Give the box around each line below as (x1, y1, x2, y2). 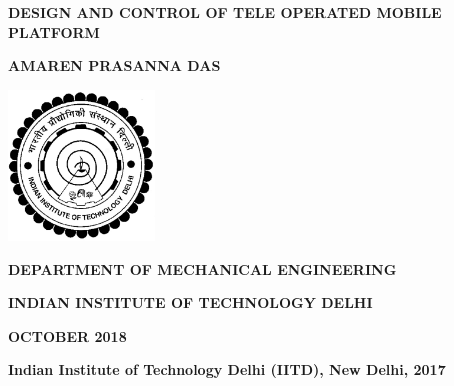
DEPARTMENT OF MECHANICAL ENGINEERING (8, 258, 397, 279)
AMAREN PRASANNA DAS (8, 55, 221, 76)
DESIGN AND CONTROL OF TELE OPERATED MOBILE (8, 2, 442, 22)
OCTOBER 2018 (8, 325, 127, 346)
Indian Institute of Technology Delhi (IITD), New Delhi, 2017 (8, 359, 446, 380)
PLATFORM (8, 21, 100, 42)
